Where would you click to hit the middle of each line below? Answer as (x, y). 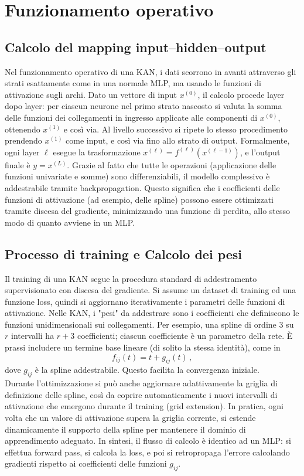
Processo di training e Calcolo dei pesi (124, 254)
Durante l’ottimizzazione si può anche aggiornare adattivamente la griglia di (141, 383)
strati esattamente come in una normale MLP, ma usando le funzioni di (133, 83)
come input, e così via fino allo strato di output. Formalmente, (178, 140)
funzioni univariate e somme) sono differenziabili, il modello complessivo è (137, 176)
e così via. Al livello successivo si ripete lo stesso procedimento (175, 129)
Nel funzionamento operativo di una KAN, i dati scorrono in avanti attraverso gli (151, 71)
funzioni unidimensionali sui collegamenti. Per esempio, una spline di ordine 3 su (149, 324)
